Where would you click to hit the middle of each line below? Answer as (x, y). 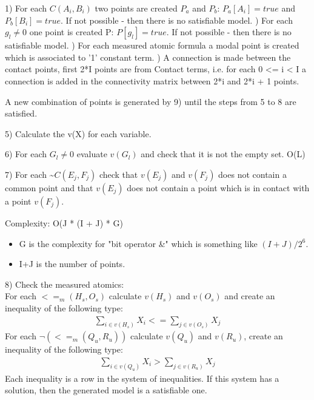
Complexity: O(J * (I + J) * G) (64, 222)
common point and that (49, 187)
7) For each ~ (30, 174)
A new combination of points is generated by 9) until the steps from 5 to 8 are (151, 101)
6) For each (26, 154)
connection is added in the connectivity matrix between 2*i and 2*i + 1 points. (152, 80)
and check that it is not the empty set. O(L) (223, 154)
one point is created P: (72, 32)
